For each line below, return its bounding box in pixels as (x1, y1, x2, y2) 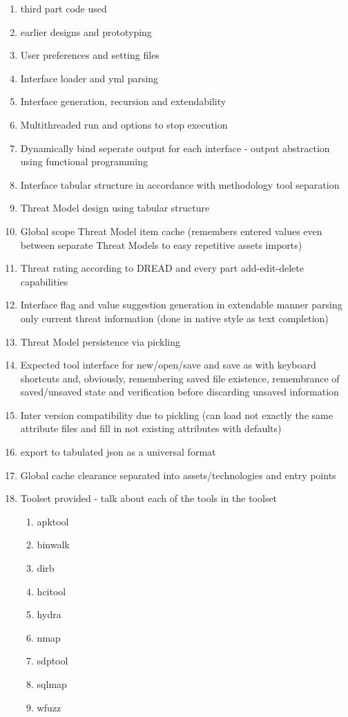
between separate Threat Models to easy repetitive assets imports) (20, 237, 302, 252)
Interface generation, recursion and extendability (20, 94, 226, 109)
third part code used (20, 1, 107, 15)
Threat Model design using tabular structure (20, 201, 210, 215)
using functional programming (20, 154, 148, 169)
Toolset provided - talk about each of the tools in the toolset (20, 491, 278, 505)
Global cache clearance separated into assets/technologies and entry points (20, 467, 336, 482)
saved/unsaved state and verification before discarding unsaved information (20, 384, 339, 399)
